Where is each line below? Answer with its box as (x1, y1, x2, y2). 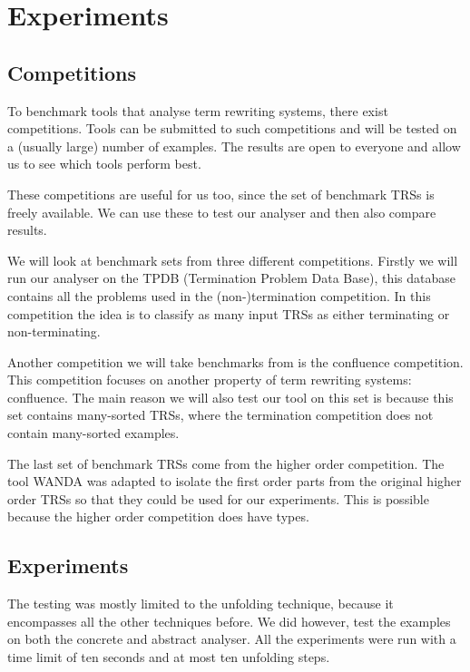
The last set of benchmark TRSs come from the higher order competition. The (7, 453, 445, 472)
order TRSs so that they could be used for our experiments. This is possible (7, 489, 429, 508)
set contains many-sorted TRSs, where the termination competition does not (7, 405, 434, 424)
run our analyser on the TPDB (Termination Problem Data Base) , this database (7, 268, 456, 287)
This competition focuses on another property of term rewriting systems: (7, 370, 412, 389)
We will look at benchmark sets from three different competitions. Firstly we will (7, 250, 458, 269)
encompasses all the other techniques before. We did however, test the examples (7, 611, 451, 630)
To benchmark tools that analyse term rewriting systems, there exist (7, 101, 388, 120)
